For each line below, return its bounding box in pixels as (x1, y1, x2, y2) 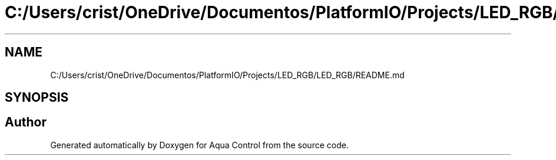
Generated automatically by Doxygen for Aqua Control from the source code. (50, 139, 349, 150)
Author (5, 115, 47, 130)
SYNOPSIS (5, 90, 69, 105)
